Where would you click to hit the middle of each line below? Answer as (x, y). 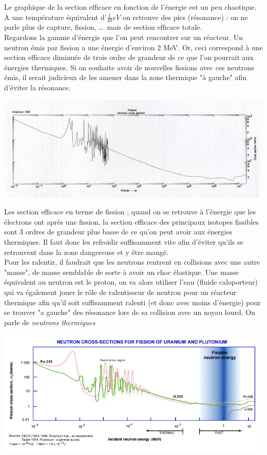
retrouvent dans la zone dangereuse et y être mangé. (86, 252)
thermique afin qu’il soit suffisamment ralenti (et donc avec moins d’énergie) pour (132, 302)
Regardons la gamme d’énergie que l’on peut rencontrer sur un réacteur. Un (123, 37)
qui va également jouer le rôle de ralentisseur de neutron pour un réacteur (120, 292)
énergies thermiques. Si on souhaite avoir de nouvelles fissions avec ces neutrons (129, 67)
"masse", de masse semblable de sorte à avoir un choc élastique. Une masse (121, 272)
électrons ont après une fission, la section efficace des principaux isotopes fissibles (131, 221)
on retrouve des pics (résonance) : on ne (185, 17)
